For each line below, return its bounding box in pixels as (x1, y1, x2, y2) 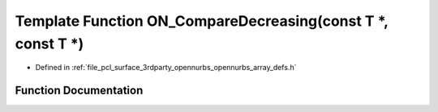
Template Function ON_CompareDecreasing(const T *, (15, 12, 389, 30)
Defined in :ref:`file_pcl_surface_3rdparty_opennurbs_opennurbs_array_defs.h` (35, 63, 297, 73)
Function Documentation (15, 84, 144, 97)
